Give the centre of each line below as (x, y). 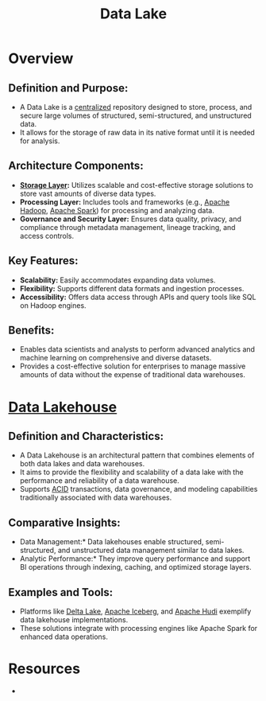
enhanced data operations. (64, 637)
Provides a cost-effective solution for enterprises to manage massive (133, 366)
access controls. (47, 236)
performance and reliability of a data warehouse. (100, 481)
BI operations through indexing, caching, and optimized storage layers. (135, 567)
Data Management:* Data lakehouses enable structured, (112, 542)
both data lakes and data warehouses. (82, 464)
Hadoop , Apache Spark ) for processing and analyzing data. (117, 210)
